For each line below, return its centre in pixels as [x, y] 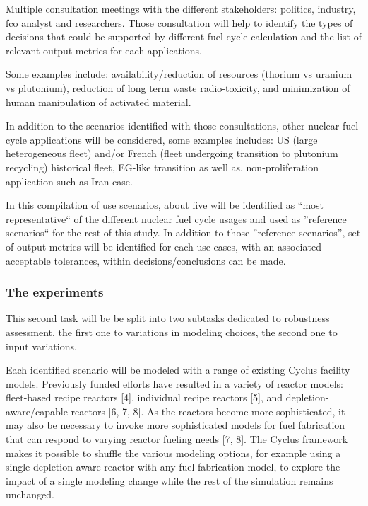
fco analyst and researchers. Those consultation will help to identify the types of [179, 22]
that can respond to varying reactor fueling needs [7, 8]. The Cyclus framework [177, 439]
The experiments [55, 292]
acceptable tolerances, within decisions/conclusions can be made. [146, 260]
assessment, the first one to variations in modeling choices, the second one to [172, 332]
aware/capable [37, 411]
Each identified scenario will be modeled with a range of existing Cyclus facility [178, 370]
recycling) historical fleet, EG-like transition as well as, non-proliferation [162, 167]
